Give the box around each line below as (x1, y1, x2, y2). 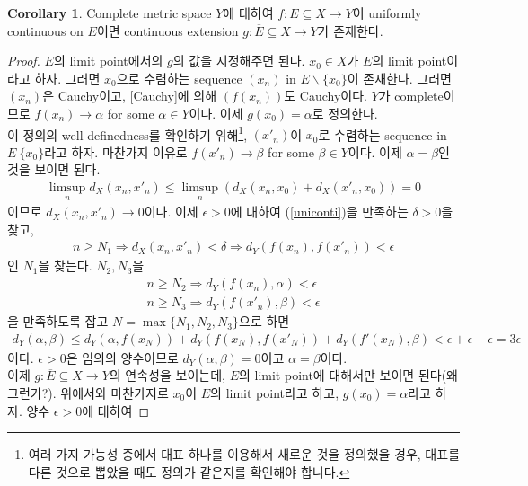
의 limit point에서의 (53, 51, 163, 70)
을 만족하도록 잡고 (7, 312, 109, 331)
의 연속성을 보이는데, (109, 366, 225, 384)
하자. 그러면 (34, 68, 101, 87)
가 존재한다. (317, 21, 383, 40)
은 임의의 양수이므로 (66, 348, 179, 367)
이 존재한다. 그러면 (347, 68, 452, 87)
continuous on (7, 21, 84, 40)
